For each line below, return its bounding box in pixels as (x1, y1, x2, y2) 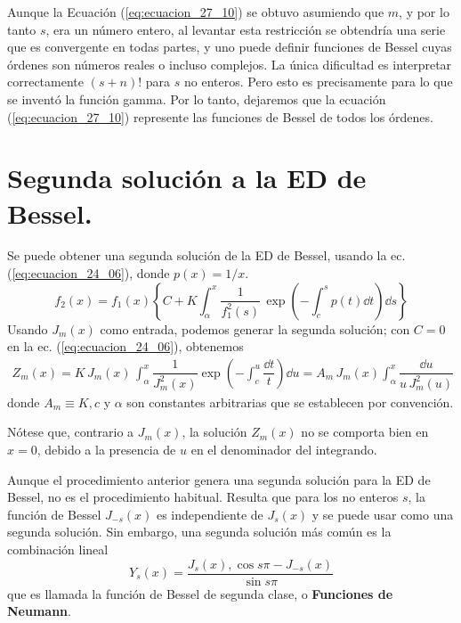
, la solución (182, 422, 247, 441)
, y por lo (399, 3, 449, 20)
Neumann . (7, 602, 71, 620)
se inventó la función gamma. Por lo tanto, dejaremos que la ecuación (7, 89, 386, 108)
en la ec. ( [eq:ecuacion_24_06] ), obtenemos (7, 337, 244, 356)
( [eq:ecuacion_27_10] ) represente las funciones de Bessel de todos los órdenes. (7, 107, 433, 126)
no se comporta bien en (301, 422, 429, 441)
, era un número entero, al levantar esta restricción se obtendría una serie (45, 20, 446, 38)
